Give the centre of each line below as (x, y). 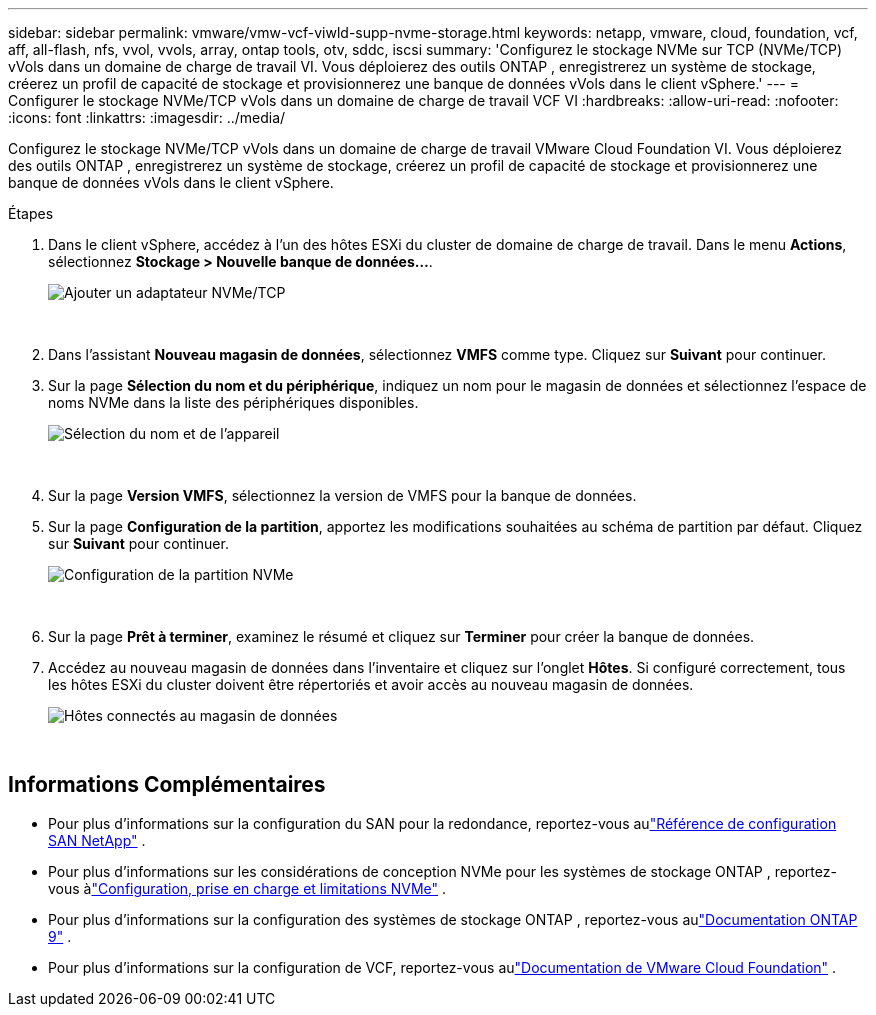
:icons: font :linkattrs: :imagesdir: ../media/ (147, 117)
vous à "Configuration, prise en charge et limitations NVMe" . (247, 888)
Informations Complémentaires (167, 785)
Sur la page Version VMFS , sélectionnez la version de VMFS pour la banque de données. (342, 495)
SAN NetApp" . (97, 840)
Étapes (31, 213)
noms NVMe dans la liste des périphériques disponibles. (233, 402)
